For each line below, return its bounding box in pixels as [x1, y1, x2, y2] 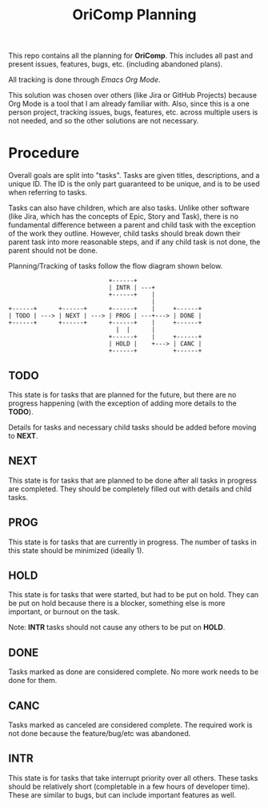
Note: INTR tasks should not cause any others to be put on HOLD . [8, 623, 226, 632]
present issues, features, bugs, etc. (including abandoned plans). [8, 59, 223, 69]
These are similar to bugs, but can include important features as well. [8, 790, 237, 799]
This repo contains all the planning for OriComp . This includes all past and [8, 50, 254, 61]
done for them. [8, 676, 58, 685]
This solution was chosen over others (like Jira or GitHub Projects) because [8, 91, 258, 100]
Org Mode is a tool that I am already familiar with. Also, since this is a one [8, 99, 250, 109]
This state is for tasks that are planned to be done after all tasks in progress [8, 475, 258, 485]
